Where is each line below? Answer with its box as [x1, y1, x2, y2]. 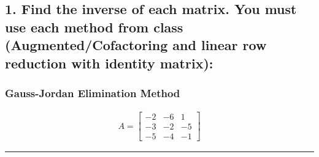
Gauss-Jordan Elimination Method [5, 85, 180, 100]
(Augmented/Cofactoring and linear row [5, 35, 267, 54]
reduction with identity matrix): [5, 53, 213, 72]
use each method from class [5, 17, 183, 36]
